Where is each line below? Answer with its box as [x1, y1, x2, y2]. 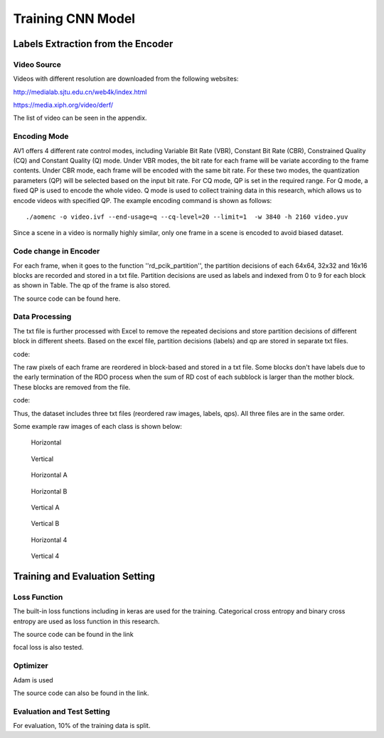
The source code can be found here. [13, 294, 121, 303]
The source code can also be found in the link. [13, 688, 149, 697]
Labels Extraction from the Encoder [13, 38, 174, 50]
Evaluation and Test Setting [13, 706, 110, 716]
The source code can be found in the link [13, 630, 134, 638]
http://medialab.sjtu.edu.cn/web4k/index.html [13, 88, 147, 96]
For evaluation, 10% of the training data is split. [13, 722, 151, 730]
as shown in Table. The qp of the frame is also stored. [13, 281, 171, 290]
